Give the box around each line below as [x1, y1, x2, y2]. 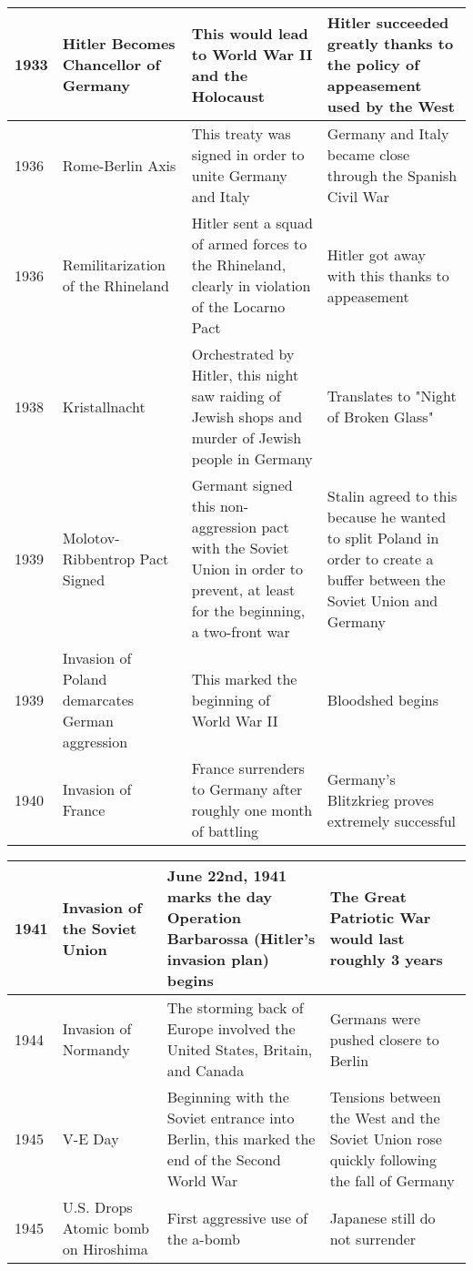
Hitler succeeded [327, 12, 449, 33]
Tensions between [329, 1086, 441, 1107]
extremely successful [327, 809, 457, 831]
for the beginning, [191, 600, 306, 621]
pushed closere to [329, 1028, 439, 1050]
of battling [191, 820, 259, 841]
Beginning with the [166, 1086, 289, 1107]
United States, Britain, [166, 1039, 313, 1060]
